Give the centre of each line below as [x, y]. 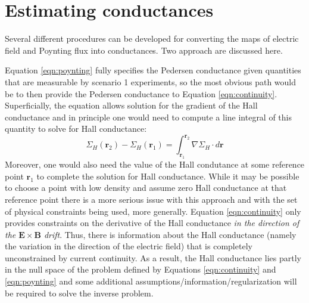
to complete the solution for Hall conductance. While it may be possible [168, 176]
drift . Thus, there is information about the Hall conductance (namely [170, 234]
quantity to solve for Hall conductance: [76, 129]
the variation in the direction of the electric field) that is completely [129, 246]
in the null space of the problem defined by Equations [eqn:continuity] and [141, 269]
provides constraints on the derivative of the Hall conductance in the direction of [152, 223]
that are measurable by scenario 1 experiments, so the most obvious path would [151, 81]
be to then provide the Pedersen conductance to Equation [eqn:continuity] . [141, 93]
